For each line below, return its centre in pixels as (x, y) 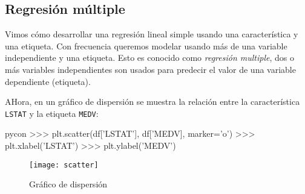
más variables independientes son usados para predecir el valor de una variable (150, 69)
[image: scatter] (64, 165)
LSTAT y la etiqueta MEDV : (52, 113)
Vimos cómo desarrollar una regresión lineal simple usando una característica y (152, 34)
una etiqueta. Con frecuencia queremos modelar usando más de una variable (146, 45)
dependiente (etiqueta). (48, 81)
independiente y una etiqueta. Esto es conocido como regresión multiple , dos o (149, 58)
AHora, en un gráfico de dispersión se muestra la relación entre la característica (152, 102)
